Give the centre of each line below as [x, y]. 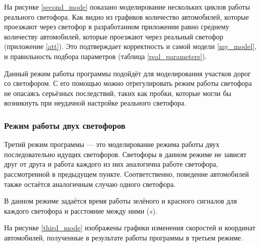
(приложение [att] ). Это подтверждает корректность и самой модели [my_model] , [131, 46]
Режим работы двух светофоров [65, 125]
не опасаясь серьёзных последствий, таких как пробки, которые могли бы [118, 93]
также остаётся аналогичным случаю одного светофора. [90, 184]
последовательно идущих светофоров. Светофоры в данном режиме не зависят [125, 154]
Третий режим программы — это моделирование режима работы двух [112, 144]
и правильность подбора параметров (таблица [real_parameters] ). [105, 56]
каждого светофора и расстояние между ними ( [77, 210]
